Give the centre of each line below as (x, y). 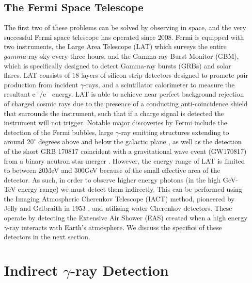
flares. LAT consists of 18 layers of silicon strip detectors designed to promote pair (126, 75)
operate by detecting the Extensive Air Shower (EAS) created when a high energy (126, 218)
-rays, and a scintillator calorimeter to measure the (159, 84)
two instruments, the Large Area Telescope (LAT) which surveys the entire (115, 46)
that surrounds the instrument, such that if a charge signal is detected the (114, 113)
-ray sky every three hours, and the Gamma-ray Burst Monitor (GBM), (133, 56)
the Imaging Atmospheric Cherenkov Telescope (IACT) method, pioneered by (119, 198)
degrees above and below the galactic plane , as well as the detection (140, 141)
